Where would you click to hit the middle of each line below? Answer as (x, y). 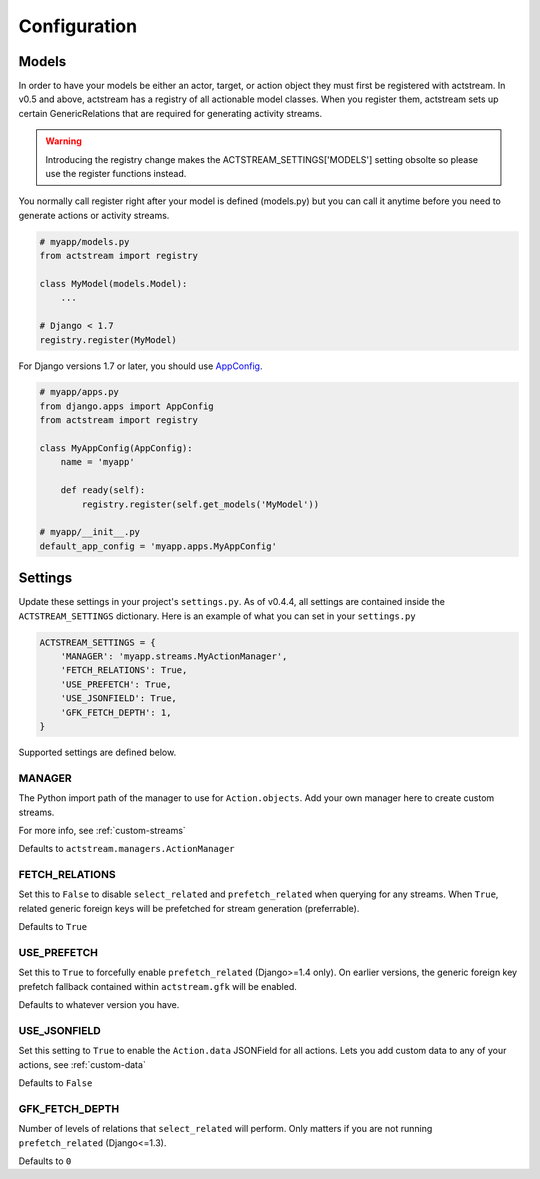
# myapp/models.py (84, 241)
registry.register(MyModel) (108, 339)
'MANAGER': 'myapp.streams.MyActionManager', (174, 656)
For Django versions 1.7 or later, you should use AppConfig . (140, 366)
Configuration (78, 26)
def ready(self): (103, 490)
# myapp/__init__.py (89, 532)
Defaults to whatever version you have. (99, 1005)
